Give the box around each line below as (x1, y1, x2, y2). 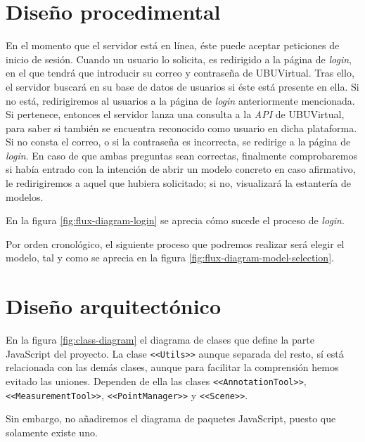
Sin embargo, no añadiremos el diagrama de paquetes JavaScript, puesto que (6, 411, 336, 426)
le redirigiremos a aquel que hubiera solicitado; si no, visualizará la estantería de (6, 176, 352, 190)
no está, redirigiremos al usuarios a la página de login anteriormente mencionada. (6, 93, 355, 108)
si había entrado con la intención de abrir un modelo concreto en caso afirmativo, (6, 162, 356, 176)
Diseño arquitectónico (6, 292, 221, 320)
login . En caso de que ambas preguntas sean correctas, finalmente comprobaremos (6, 148, 357, 162)
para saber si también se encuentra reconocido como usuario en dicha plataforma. (6, 120, 357, 135)
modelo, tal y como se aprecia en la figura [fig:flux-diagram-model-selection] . (6, 250, 334, 265)
